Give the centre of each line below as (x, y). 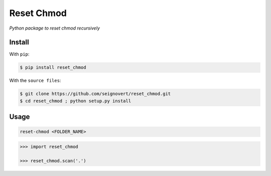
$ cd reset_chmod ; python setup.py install (76, 101)
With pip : (19, 54)
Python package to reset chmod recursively (55, 28)
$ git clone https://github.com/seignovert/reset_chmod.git (95, 94)
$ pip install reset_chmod (53, 67)
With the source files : (35, 81)
